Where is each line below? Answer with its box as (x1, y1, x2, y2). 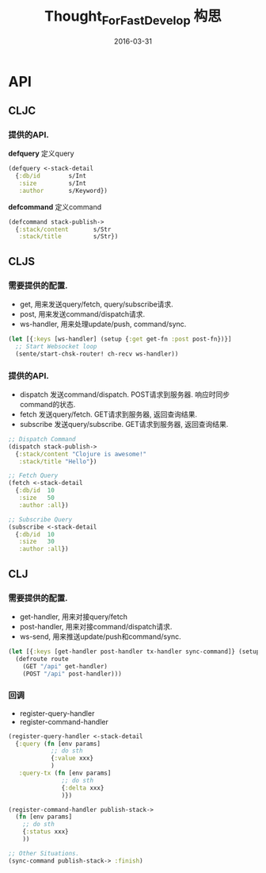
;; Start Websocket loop (15, 342, 97, 350)
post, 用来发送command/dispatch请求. (19, 310, 146, 319)
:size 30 (18, 537, 55, 546)
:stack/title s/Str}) (18, 233, 119, 240)
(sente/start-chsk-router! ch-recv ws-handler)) (15, 350, 179, 358)
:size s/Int (18, 179, 87, 187)
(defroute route (15, 655, 69, 663)
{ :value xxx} (50, 755, 93, 763)
